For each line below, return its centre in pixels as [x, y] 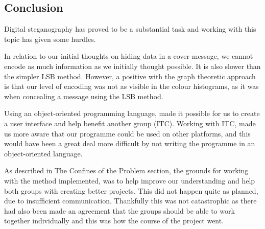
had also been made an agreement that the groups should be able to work [119, 210]
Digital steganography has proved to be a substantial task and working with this [130, 29]
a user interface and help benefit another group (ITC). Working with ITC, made [130, 123]
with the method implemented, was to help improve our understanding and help [130, 180]
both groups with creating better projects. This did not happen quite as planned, [131, 190]
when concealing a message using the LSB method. [84, 96]
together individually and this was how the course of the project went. [114, 221]
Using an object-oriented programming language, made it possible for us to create [132, 113]
